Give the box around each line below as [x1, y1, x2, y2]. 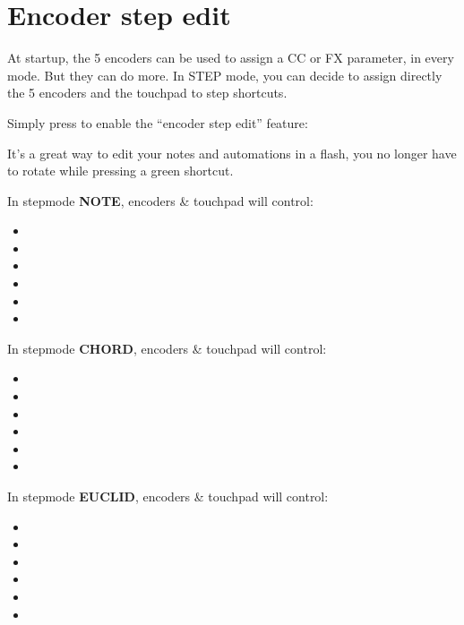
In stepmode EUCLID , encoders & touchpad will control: [7, 487, 329, 505]
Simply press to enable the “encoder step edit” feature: [7, 113, 308, 132]
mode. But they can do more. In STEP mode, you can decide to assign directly [7, 65, 443, 84]
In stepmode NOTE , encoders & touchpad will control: [7, 191, 314, 210]
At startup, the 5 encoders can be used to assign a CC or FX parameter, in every [7, 48, 454, 67]
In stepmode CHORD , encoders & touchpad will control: [7, 338, 327, 357]
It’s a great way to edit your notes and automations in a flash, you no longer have [7, 143, 457, 162]
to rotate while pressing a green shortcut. [7, 161, 234, 180]
